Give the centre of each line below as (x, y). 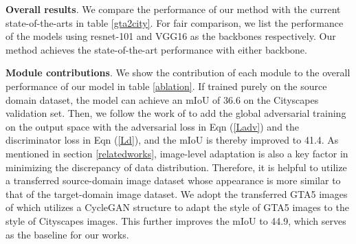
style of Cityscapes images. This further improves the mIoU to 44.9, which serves (176, 220)
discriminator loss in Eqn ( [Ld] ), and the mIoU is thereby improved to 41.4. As (172, 140)
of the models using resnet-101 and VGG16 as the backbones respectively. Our (171, 36)
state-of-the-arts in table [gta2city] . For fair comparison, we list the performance (175, 22)
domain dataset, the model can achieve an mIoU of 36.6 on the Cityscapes (162, 99)
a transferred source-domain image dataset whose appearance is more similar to (173, 180)
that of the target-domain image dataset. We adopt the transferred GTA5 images (177, 193)
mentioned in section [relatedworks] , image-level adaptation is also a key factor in (177, 153)
